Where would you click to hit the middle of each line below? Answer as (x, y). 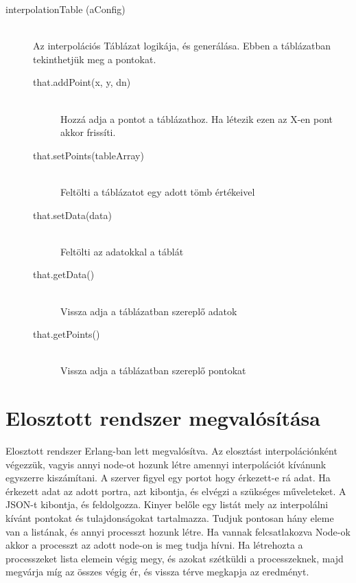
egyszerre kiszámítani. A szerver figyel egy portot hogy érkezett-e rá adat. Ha (168, 478)
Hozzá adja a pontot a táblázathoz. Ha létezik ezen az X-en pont (197, 118)
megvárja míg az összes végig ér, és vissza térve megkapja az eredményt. (157, 572)
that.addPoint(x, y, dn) (82, 82)
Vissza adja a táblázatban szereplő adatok (149, 311)
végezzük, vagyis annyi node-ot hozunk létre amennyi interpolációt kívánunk (166, 464)
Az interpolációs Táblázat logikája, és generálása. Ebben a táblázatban (182, 46)
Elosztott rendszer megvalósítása (163, 418)
